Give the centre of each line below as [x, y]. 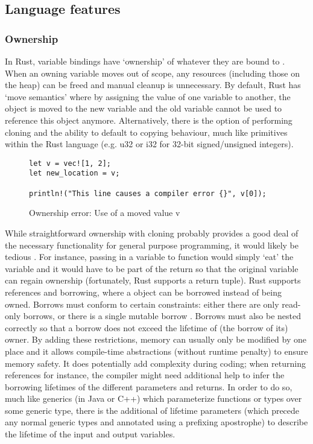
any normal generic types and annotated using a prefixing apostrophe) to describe [156, 422]
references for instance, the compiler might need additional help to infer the [145, 375]
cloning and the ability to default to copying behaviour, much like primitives [146, 132]
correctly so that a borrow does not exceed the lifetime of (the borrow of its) [147, 327]
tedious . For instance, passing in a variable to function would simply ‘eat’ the [149, 257]
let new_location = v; [74, 173]
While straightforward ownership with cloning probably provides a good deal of [152, 233]
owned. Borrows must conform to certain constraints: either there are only [142, 304]
